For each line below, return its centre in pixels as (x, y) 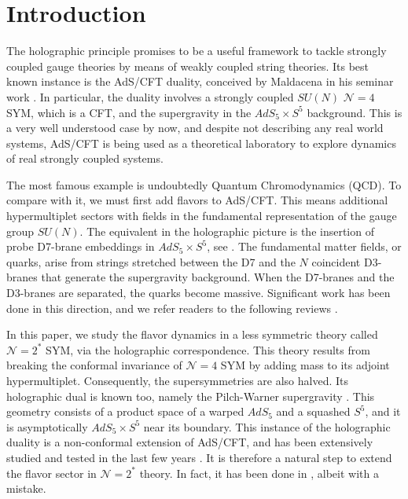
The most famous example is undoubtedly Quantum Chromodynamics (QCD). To (204, 184)
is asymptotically (47, 426)
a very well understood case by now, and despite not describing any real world (195, 128)
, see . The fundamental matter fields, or (304, 246)
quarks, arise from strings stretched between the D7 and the (151, 261)
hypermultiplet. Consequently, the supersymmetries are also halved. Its (178, 380)
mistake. (26, 488)
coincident (336, 261)
